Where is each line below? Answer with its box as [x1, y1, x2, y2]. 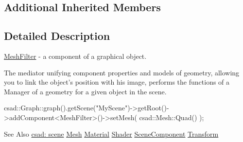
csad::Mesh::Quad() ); [139, 112, 204, 122]
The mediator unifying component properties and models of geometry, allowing [4, 67, 240, 77]
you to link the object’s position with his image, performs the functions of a [4, 77, 230, 87]
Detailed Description [4, 28, 110, 43]
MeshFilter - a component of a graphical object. [4, 51, 147, 61]
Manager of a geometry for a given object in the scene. [4, 86, 167, 96]
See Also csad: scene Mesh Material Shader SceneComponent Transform [4, 128, 219, 139]
